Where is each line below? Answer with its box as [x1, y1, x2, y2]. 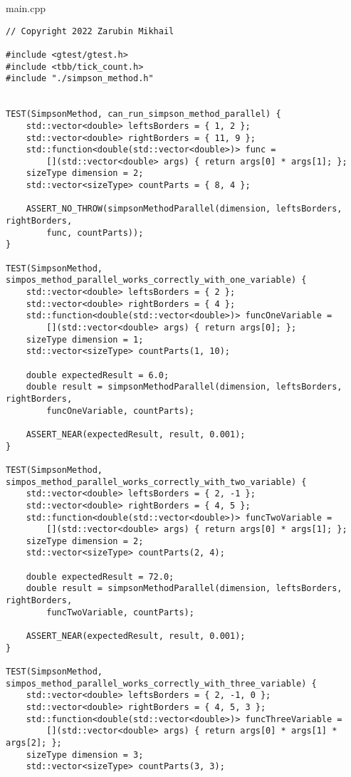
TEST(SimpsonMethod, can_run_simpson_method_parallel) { [6, 109, 281, 120]
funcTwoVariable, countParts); [46, 607, 194, 617]
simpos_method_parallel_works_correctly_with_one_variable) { [6, 275, 307, 286]
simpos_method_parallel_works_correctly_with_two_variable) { [6, 476, 307, 487]
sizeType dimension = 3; [26, 749, 144, 760]
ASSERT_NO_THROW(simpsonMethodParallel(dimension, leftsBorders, [26, 204, 342, 214]
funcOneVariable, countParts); [46, 405, 194, 416]
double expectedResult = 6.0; [26, 370, 169, 380]
